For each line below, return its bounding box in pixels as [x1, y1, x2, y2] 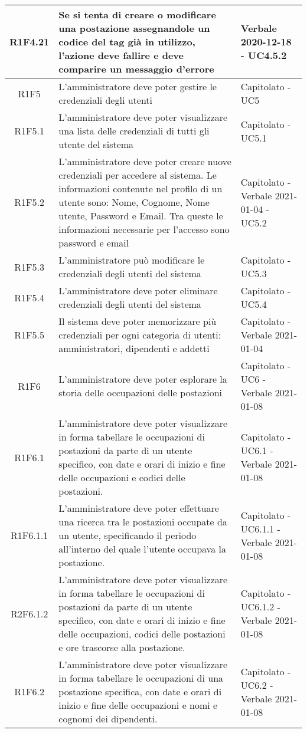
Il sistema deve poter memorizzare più [58, 314, 217, 328]
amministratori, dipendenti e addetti [58, 341, 210, 355]
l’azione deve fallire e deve [58, 48, 184, 62]
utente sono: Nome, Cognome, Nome [58, 195, 210, 209]
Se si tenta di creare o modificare [58, 8, 216, 21]
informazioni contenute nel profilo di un [58, 182, 223, 195]
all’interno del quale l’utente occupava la [58, 542, 226, 555]
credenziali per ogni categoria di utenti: [58, 328, 221, 341]
